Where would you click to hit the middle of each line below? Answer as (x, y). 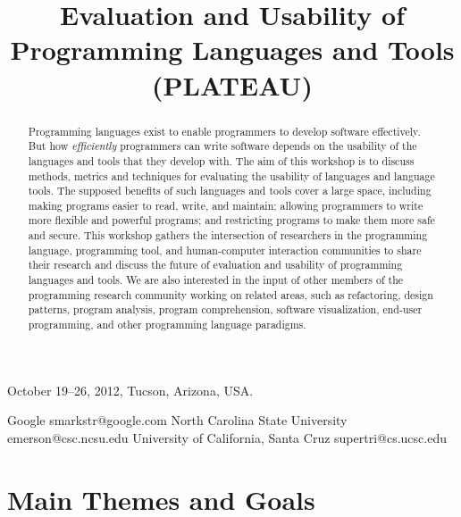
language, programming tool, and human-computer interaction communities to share (225, 250)
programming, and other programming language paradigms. (167, 325)
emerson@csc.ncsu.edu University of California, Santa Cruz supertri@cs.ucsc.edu (227, 437)
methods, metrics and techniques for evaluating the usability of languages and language (231, 175)
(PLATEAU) (232, 84)
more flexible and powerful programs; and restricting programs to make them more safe (231, 220)
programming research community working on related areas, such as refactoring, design (230, 294)
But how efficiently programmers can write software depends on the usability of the (222, 146)
